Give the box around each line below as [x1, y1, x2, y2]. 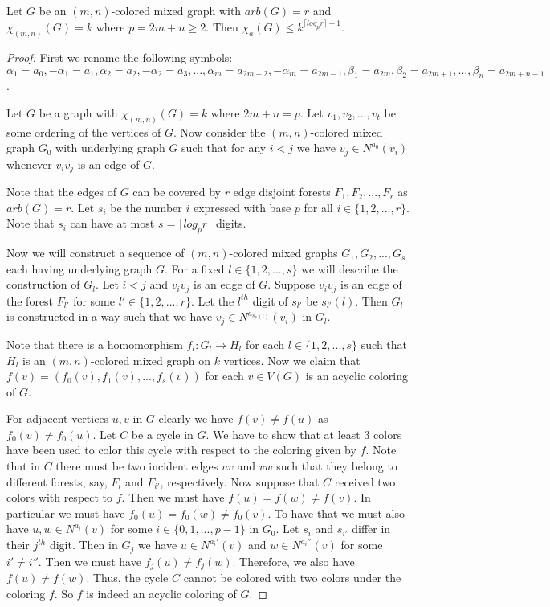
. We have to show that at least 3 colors [206, 425, 402, 442]
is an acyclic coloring [305, 367, 408, 384]
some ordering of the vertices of [6, 123, 161, 140]
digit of [252, 292, 288, 309]
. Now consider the [173, 123, 266, 140]
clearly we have [158, 410, 234, 427]
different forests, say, [6, 473, 108, 490]
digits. [215, 215, 246, 232]
